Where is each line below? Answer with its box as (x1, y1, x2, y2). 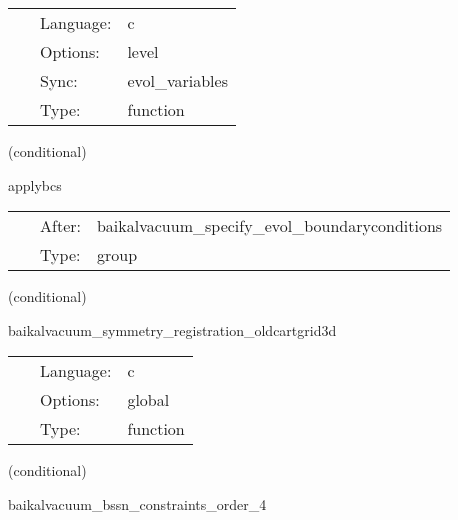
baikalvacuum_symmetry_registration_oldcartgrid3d (8, 319, 337, 340)
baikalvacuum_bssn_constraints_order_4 (8, 493, 267, 514)
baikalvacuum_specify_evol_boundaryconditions (96, 214, 443, 238)
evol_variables (127, 69, 228, 92)
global (127, 388, 170, 412)
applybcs (8, 174, 62, 195)
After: (40, 214, 81, 238)
